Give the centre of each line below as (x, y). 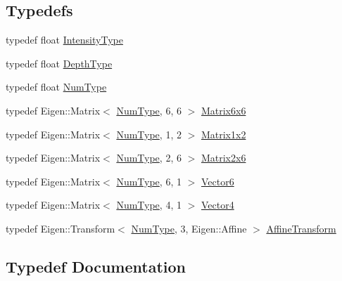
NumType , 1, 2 (149, 134)
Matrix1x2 (223, 134)
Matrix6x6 (223, 110)
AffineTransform (301, 228)
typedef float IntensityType (64, 40)
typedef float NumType (56, 87)
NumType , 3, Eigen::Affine (189, 228)
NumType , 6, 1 (149, 181)
